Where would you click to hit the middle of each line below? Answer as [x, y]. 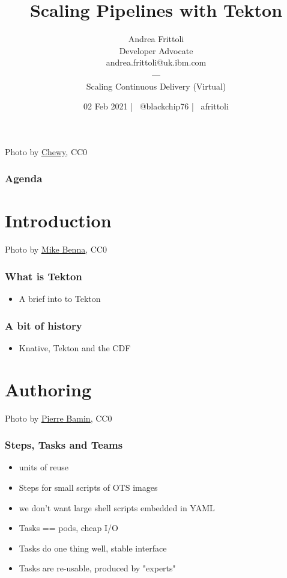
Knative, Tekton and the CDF [75, 347]
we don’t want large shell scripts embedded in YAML [117, 507]
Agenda [24, 178]
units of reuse [44, 467]
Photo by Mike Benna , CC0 [56, 249]
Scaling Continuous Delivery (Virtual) [156, 86]
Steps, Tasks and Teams [64, 445]
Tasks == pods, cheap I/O [68, 528]
